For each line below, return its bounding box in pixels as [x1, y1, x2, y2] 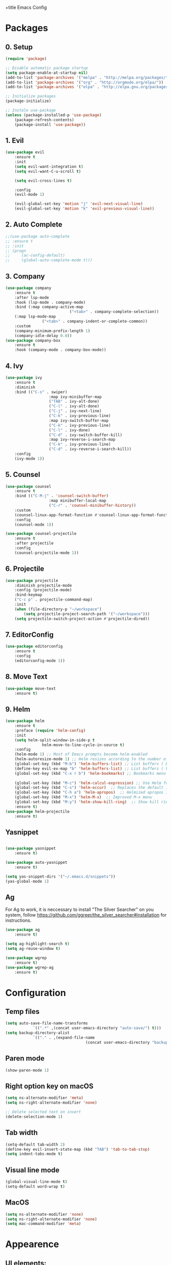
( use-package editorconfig [5, 644, 63, 649]
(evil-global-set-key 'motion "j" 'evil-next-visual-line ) [14, 201, 143, 206]
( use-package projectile [5, 578, 58, 583]
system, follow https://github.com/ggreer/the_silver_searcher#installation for [5, 912, 167, 918]
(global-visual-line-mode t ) [5, 1179, 68, 1185]
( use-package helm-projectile [5, 809, 70, 814]
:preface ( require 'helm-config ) [14, 728, 86, 733]
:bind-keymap [14, 592, 42, 597]
